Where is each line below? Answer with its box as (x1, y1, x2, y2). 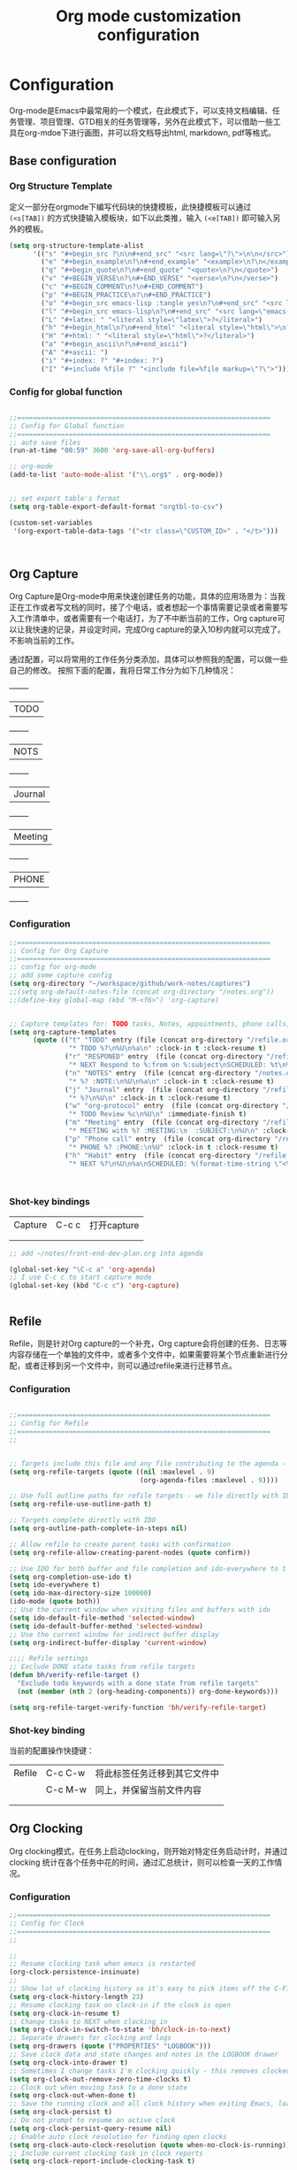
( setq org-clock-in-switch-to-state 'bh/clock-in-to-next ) (9, 2025, 232, 2035)
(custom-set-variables (9, 518, 93, 527)
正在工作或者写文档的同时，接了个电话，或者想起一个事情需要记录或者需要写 (9, 602, 288, 612)
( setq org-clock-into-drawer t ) (9, 2058, 128, 2067)
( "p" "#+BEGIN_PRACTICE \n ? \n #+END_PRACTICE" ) (41, 290, 212, 299)
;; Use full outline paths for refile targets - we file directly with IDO (9, 1491, 294, 1501)
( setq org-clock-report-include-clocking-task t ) (9, 2157, 196, 2166)
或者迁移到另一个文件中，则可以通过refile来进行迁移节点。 (24, 1360, 237, 1371)
